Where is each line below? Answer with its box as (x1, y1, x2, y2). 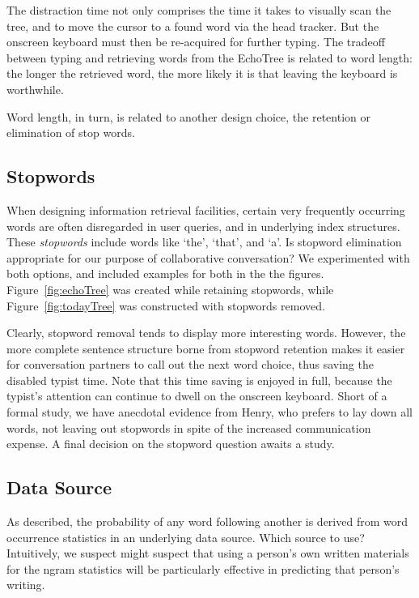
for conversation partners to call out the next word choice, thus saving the (6, 356, 374, 373)
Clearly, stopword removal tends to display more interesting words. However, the (6, 324, 406, 341)
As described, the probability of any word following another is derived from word (6, 513, 408, 530)
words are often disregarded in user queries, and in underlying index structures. (6, 217, 400, 234)
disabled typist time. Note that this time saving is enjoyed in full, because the (6, 371, 392, 388)
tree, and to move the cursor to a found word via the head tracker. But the (6, 17, 379, 34)
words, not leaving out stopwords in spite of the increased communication (6, 419, 371, 436)
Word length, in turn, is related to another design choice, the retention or (6, 108, 370, 125)
